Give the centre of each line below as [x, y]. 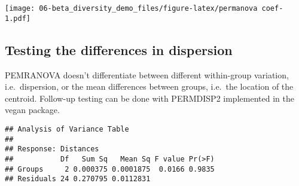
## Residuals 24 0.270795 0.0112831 [78, 179]
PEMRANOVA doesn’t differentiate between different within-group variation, [147, 74]
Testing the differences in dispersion [119, 49]
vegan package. [32, 110]
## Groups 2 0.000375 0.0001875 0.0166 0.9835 [110, 169]
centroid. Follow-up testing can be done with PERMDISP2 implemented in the [149, 98]
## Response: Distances [52, 149]
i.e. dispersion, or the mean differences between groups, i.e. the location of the [149, 86]
